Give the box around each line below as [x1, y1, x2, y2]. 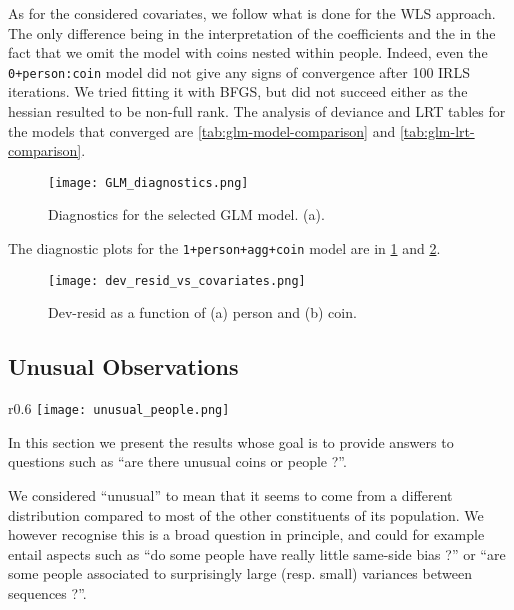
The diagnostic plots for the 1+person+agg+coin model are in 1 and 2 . [8, 238, 441, 259]
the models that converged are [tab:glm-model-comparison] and [8, 120, 396, 141]
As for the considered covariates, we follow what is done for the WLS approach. [8, 3, 496, 23]
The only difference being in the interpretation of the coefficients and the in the [8, 22, 496, 43]
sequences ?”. [8, 582, 87, 603]
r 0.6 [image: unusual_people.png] [8, 398, 230, 419]
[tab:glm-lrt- [399, 120, 475, 141]
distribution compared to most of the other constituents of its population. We [8, 504, 484, 525]
